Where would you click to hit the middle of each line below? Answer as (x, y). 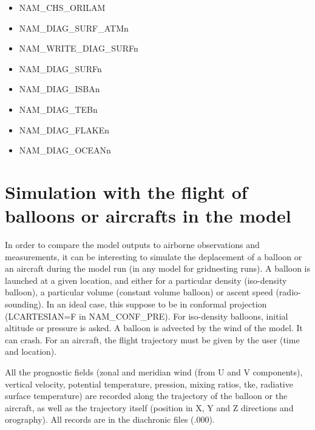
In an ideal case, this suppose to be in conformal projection (157, 304)
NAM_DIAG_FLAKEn (64, 129)
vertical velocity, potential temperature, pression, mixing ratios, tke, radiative (149, 384)
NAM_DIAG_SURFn (60, 68)
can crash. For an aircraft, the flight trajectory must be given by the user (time (152, 339)
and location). (31, 351)
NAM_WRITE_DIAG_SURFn (79, 48)
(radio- (288, 292)
